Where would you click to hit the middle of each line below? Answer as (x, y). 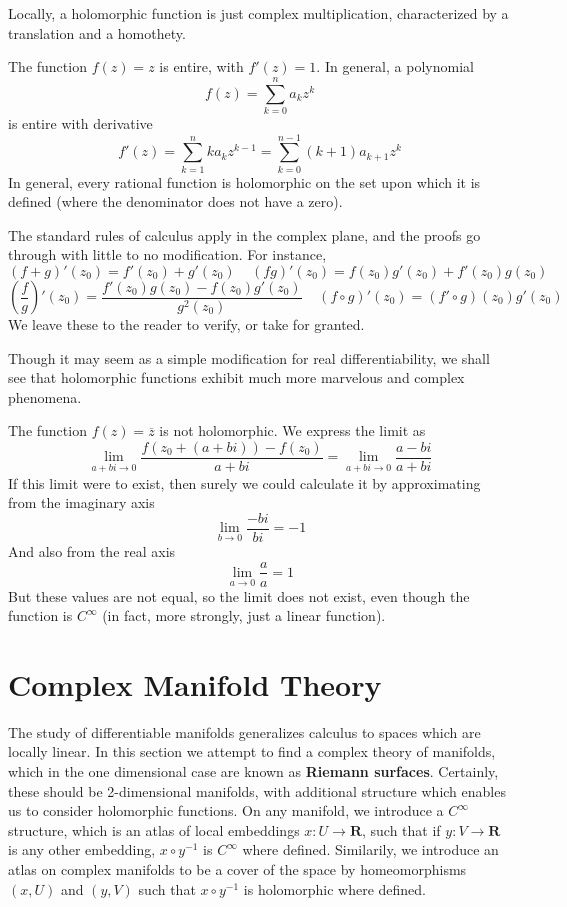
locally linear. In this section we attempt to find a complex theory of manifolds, (252, 751)
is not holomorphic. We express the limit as (292, 430)
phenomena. (45, 396)
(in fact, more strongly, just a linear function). (244, 615)
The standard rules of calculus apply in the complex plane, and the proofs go (244, 234)
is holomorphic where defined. (334, 888)
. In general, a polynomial (395, 66)
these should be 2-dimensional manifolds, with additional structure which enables (257, 790)
